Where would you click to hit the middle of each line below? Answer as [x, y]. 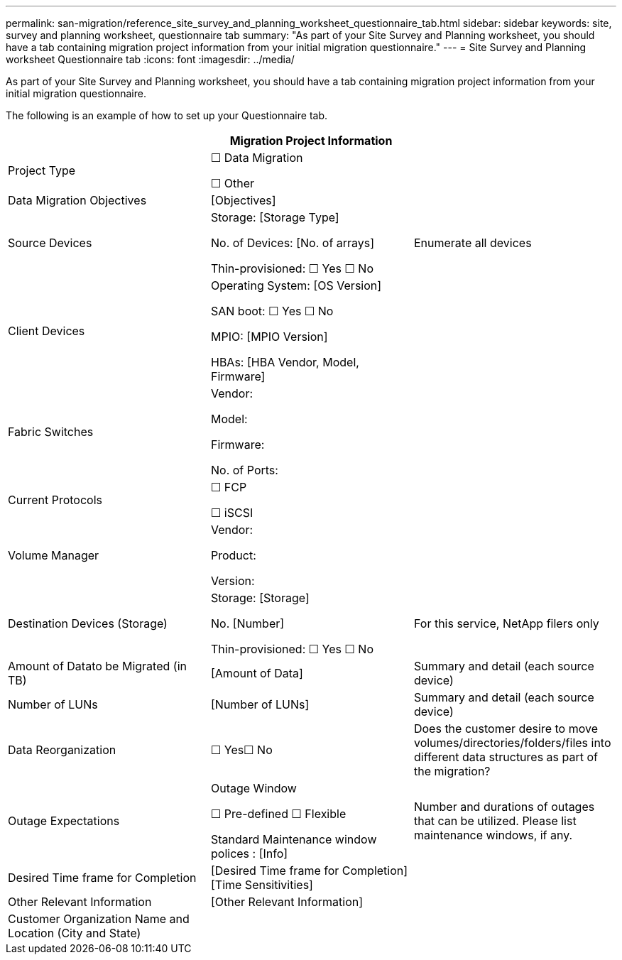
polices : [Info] [249, 853]
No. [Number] [247, 623]
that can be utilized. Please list [495, 821]
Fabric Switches [51, 432]
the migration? [452, 771]
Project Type [42, 170]
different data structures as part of [506, 757]
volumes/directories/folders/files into [512, 743]
